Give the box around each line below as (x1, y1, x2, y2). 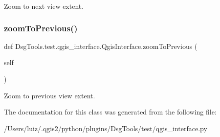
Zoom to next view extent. (4, 1, 84, 11)
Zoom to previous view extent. (4, 90, 95, 100)
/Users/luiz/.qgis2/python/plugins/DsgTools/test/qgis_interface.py (4, 123, 207, 133)
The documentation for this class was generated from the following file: (4, 107, 217, 117)
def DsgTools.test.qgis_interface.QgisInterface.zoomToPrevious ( (4, 41, 198, 51)
